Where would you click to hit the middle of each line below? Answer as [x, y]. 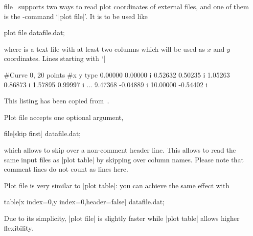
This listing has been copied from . [57, 101]
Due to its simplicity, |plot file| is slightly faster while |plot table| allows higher [122, 218]
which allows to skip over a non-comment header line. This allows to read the [120, 149]
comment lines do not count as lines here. [66, 169]
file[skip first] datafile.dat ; [42, 133]
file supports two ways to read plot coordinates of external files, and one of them [126, 6]
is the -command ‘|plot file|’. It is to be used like [76, 16]
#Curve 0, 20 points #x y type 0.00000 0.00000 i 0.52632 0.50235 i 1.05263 [117, 74]
